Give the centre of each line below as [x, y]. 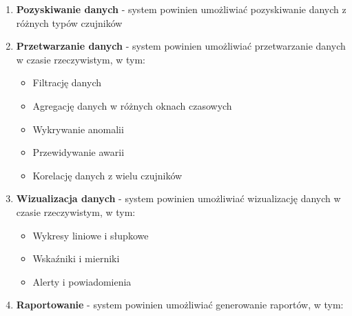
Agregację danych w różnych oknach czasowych [132, 105]
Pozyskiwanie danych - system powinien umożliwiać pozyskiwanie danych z [181, 9]
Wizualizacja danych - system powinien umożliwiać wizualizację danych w [178, 198]
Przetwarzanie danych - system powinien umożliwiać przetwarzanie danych [181, 46]
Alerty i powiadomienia [82, 281]
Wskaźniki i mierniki [76, 258]
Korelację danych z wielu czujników [107, 175]
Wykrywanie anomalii [78, 129]
